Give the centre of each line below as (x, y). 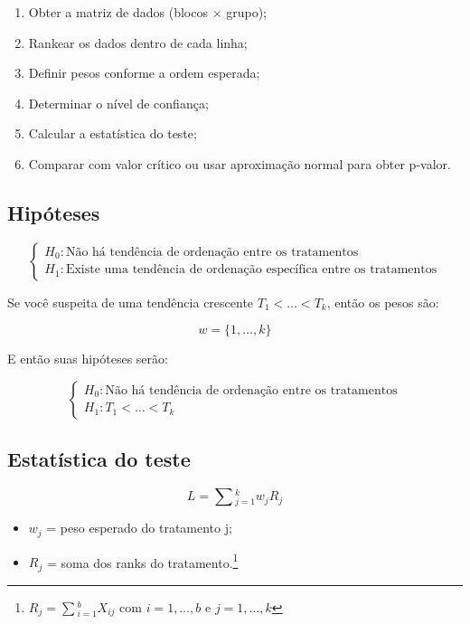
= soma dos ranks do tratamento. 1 (142, 561)
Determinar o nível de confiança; (118, 103)
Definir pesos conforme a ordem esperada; (144, 73)
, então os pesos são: (383, 302)
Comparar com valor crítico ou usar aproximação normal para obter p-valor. (240, 163)
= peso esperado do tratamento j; (139, 528)
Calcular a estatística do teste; (113, 133)
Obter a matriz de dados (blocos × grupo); (147, 12)
